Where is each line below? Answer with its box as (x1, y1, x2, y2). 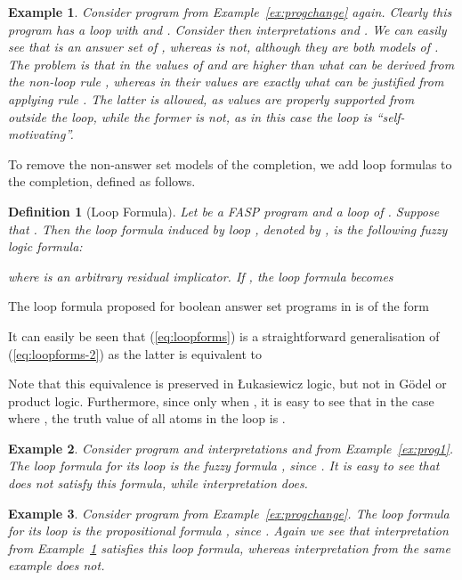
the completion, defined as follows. (8, 172, 196, 191)
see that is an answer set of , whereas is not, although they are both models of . (8, 37, 439, 56)
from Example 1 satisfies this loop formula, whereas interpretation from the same (8, 538, 450, 557)
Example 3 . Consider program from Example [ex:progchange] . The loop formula (8, 503, 450, 522)
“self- (376, 107, 405, 126)
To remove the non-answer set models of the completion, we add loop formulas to (8, 154, 452, 173)
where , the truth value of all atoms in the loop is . (8, 409, 286, 428)
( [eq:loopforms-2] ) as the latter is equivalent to (8, 344, 262, 363)
